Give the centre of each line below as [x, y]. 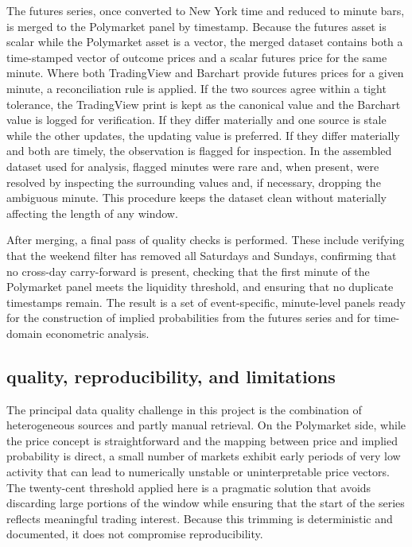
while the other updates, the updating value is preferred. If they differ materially [203, 135]
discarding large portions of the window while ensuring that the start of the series [206, 503]
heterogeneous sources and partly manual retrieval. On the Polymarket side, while [206, 425]
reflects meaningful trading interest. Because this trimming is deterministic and [200, 518]
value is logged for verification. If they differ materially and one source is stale [196, 120]
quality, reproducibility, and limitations [171, 376]
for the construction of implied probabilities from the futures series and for [189, 318]
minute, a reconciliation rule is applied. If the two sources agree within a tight [196, 88]
